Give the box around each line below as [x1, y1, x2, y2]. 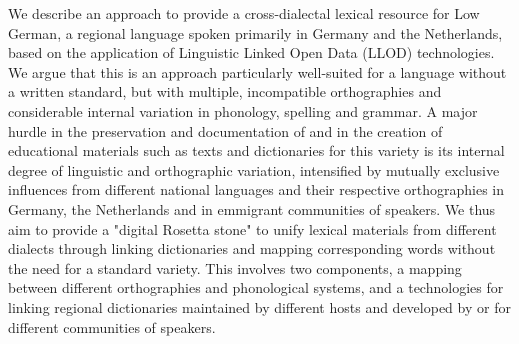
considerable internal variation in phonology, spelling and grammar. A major [8, 100, 478, 121]
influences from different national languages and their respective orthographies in [8, 179, 505, 200]
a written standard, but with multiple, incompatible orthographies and [8, 81, 442, 102]
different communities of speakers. [8, 316, 216, 337]
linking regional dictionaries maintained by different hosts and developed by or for [8, 296, 511, 317]
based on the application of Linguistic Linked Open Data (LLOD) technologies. [8, 42, 495, 63]
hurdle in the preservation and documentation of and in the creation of [8, 120, 443, 141]
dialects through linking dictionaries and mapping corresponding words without [8, 238, 496, 259]
